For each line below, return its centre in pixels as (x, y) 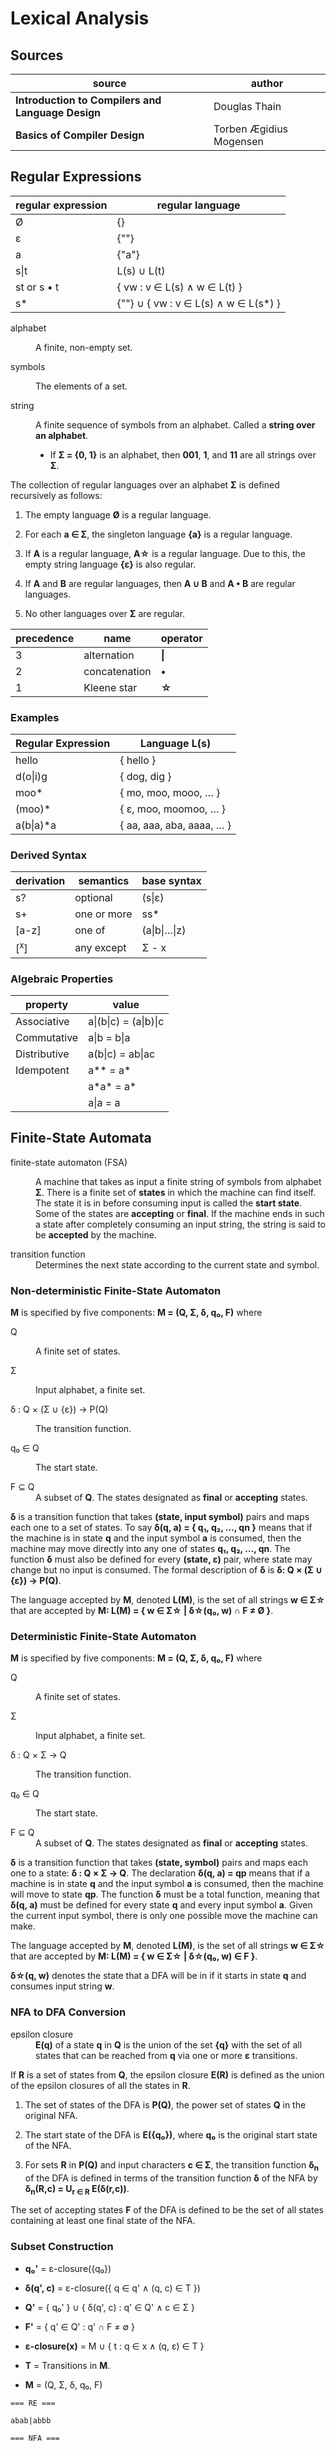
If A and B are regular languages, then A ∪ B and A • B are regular (160, 583)
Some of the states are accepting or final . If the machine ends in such (180, 1213)
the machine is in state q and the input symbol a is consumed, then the (156, 1538)
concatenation (117, 671)
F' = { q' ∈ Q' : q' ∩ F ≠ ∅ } (80, 2326)
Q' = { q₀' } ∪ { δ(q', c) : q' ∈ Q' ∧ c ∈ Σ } (109, 2307)
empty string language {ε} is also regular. (110, 564)
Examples (35, 717)
